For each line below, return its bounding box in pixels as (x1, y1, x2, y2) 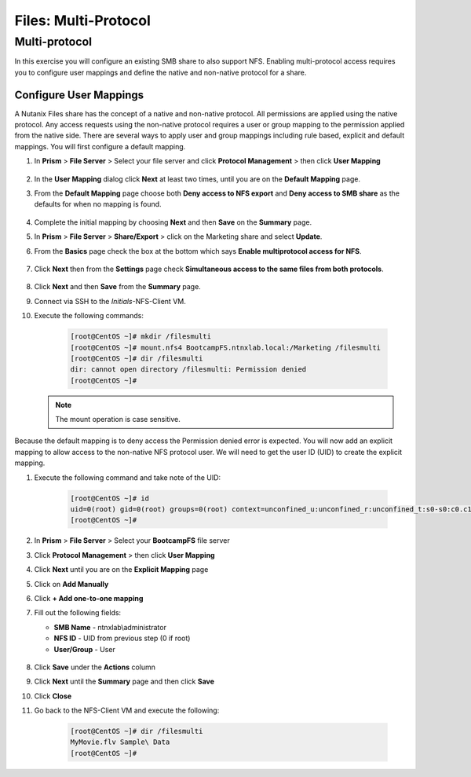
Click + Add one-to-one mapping (34, 593, 144, 603)
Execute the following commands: (34, 311, 144, 321)
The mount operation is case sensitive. (55, 415, 181, 424)
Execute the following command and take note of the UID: (34, 472, 221, 482)
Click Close (34, 691, 72, 701)
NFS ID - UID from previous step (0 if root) (53, 633, 191, 643)
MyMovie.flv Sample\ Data (70, 738, 170, 746)
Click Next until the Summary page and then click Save (34, 676, 215, 687)
